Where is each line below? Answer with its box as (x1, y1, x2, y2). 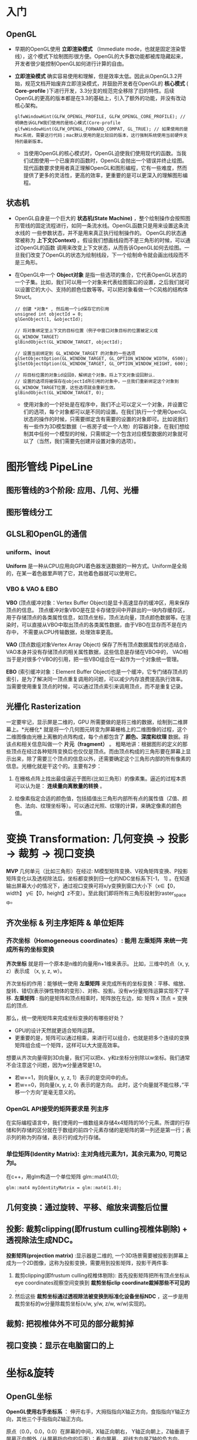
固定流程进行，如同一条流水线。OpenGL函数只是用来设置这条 (35, 221, 184, 229)
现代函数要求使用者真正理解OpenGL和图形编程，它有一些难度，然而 (23, 165, 188, 171)
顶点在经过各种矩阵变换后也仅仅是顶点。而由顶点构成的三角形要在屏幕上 (11, 747, 186, 755)
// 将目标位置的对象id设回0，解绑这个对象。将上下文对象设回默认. (14, 372, 155, 378)
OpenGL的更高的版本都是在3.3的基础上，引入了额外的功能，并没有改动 (14, 95, 186, 102)
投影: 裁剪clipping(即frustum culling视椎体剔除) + (6, 1224, 188, 1234)
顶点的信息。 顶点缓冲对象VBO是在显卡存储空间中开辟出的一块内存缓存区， (6, 606, 188, 613)
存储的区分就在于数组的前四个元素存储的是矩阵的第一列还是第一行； (21, 1126, 186, 1134)
